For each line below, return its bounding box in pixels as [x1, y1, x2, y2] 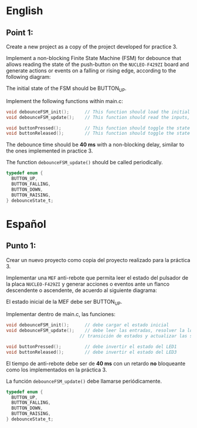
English [6, 4, 43, 18]
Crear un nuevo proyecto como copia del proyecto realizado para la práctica [6, 256, 191, 263]
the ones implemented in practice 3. [6, 147, 93, 154]
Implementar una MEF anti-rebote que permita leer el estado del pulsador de [6, 274, 189, 281]
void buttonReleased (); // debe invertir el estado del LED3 [6, 349, 177, 355]
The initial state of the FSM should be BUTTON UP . [6, 85, 127, 93]
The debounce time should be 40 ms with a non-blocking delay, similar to [6, 141, 185, 148]
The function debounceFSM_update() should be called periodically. [6, 159, 163, 166]
